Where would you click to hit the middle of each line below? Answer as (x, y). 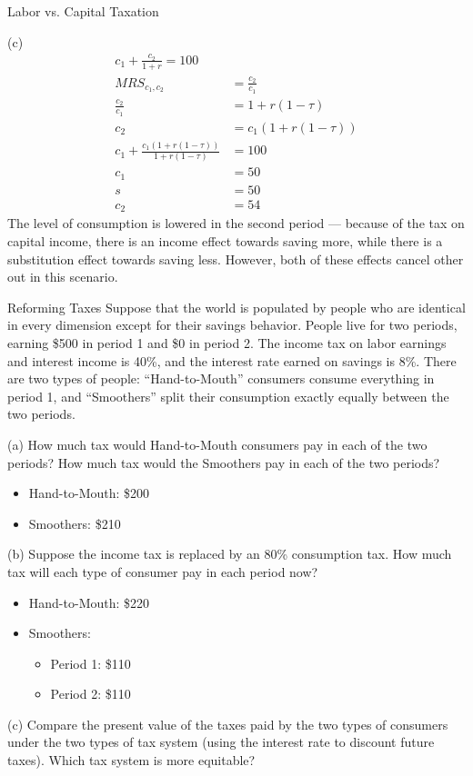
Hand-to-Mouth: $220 (89, 602)
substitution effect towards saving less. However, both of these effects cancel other (236, 259)
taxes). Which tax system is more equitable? (131, 760)
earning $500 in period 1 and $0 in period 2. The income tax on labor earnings (227, 342)
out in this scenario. (63, 277)
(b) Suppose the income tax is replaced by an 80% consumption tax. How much (230, 554)
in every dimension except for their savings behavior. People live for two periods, (232, 325)
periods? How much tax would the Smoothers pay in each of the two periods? (224, 462)
